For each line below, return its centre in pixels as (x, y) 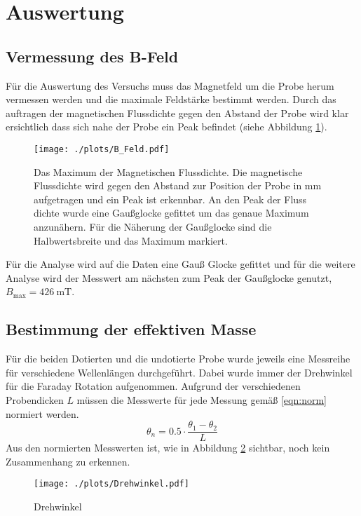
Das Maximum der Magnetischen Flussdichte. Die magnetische (168, 171)
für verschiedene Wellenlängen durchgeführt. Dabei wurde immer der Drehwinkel (179, 372)
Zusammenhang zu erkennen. (68, 461)
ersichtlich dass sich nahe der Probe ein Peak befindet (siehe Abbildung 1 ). (166, 127)
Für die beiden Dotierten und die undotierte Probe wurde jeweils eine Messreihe (178, 359)
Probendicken (35, 399)
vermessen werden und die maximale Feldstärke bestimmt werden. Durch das (171, 99)
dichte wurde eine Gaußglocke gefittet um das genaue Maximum (171, 213)
